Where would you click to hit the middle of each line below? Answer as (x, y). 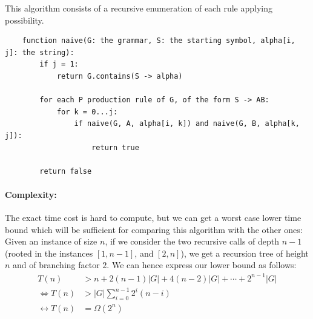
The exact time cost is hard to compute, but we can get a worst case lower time (153, 218)
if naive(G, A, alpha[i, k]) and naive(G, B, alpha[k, (187, 124)
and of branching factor (56, 265)
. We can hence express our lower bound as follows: (202, 265)
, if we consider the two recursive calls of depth (192, 241)
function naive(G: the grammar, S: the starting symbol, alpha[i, (159, 41)
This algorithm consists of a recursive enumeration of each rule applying (139, 8)
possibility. (25, 20)
